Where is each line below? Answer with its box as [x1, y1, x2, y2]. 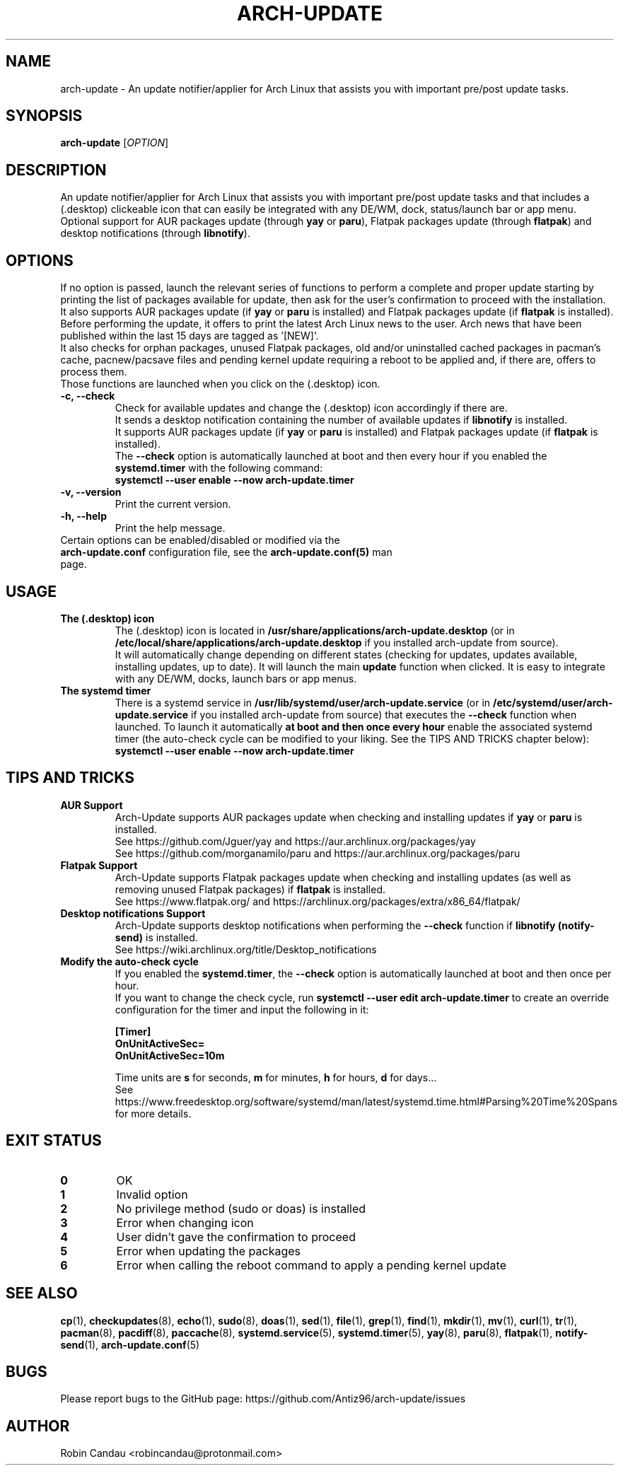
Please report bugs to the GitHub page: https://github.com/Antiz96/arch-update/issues [60, 1392, 466, 1405]
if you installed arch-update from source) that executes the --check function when [191, 708, 577, 721]
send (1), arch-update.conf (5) [60, 1338, 200, 1351]
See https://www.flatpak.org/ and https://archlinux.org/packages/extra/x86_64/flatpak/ [115, 895, 520, 907]
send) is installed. [115, 931, 198, 943]
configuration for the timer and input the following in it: [115, 1003, 369, 1016]
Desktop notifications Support [60, 907, 206, 919]
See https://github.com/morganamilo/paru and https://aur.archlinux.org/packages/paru [115, 847, 520, 859]
